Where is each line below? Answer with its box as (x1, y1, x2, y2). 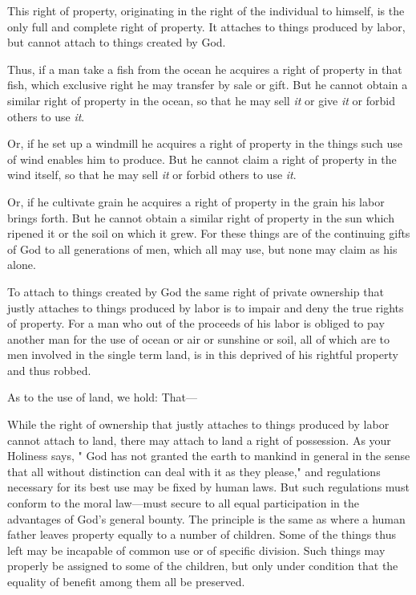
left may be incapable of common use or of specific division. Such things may (7, 541, 386, 558)
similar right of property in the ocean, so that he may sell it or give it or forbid (7, 92, 395, 108)
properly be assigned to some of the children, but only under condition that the (7, 557, 398, 574)
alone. (7, 256, 36, 273)
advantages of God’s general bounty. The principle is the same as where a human (7, 510, 406, 527)
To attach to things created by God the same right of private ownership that (7, 283, 384, 300)
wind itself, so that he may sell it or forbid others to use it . (7, 166, 297, 183)
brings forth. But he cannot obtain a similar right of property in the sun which (7, 209, 394, 226)
